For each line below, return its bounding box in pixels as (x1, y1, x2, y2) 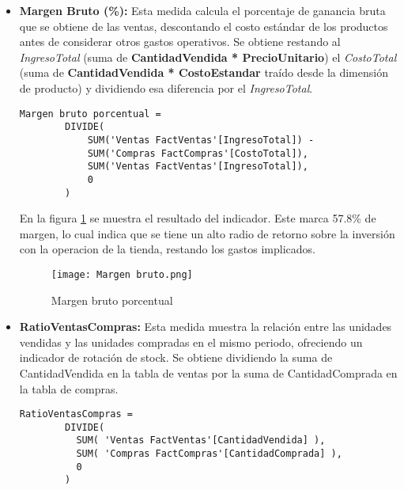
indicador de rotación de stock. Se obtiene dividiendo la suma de (19, 349, 333, 366)
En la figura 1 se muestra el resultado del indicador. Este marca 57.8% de (19, 210, 376, 226)
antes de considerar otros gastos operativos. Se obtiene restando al (19, 33, 341, 50)
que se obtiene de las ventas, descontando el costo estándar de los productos (19, 17, 388, 34)
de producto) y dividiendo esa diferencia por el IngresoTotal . (19, 79, 313, 96)
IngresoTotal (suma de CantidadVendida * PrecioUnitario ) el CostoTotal (19, 48, 397, 65)
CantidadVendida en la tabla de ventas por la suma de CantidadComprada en (19, 364, 398, 381)
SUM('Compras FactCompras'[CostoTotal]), (87, 147, 308, 159)
